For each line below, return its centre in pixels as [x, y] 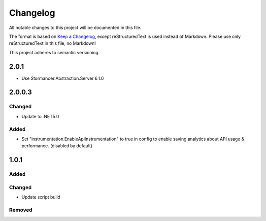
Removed [21, 210]
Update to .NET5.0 [40, 116]
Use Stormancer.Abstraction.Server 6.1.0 [63, 78]
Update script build [41, 197]
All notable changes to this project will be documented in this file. [75, 28]
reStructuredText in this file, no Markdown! [52, 43]
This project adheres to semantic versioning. [54, 52]
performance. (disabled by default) [57, 146]
